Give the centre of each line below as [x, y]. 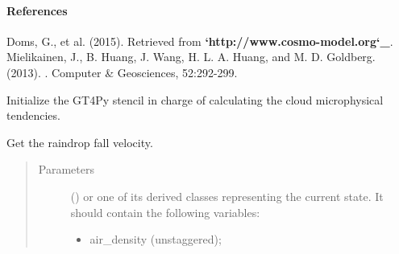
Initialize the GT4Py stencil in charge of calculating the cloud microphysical [195, 99]
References [37, 10]
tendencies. [33, 115]
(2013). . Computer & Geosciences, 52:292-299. [122, 72]
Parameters [66, 169]
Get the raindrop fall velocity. [80, 142]
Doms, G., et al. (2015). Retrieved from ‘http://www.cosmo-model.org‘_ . [200, 41]
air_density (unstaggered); [156, 239]
